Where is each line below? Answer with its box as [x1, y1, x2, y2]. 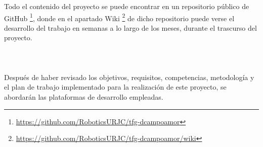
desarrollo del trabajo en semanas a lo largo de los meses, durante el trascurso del [4, 22, 257, 33]
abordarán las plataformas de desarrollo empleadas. [4, 92, 163, 102]
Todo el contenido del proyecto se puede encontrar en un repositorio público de [4, 1, 249, 11]
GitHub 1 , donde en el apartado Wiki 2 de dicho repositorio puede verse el [4, 11, 235, 23]
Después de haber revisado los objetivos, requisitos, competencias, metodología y [4, 71, 254, 82]
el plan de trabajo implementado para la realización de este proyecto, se [4, 82, 227, 92]
